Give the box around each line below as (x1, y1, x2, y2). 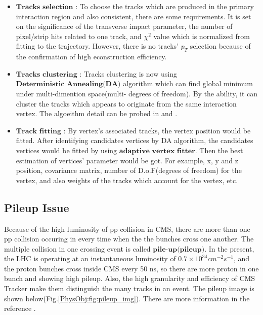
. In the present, (204, 243, 254, 254)
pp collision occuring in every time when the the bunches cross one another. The (4, 233, 254, 244)
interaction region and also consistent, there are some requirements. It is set (16, 11, 251, 21)
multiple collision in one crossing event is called (4, 243, 151, 254)
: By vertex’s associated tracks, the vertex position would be (63, 125, 251, 135)
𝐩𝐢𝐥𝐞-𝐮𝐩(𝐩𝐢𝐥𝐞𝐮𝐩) (153, 246, 205, 253)
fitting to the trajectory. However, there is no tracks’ (16, 41, 179, 51)
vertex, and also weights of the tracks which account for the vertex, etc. (16, 174, 238, 185)
